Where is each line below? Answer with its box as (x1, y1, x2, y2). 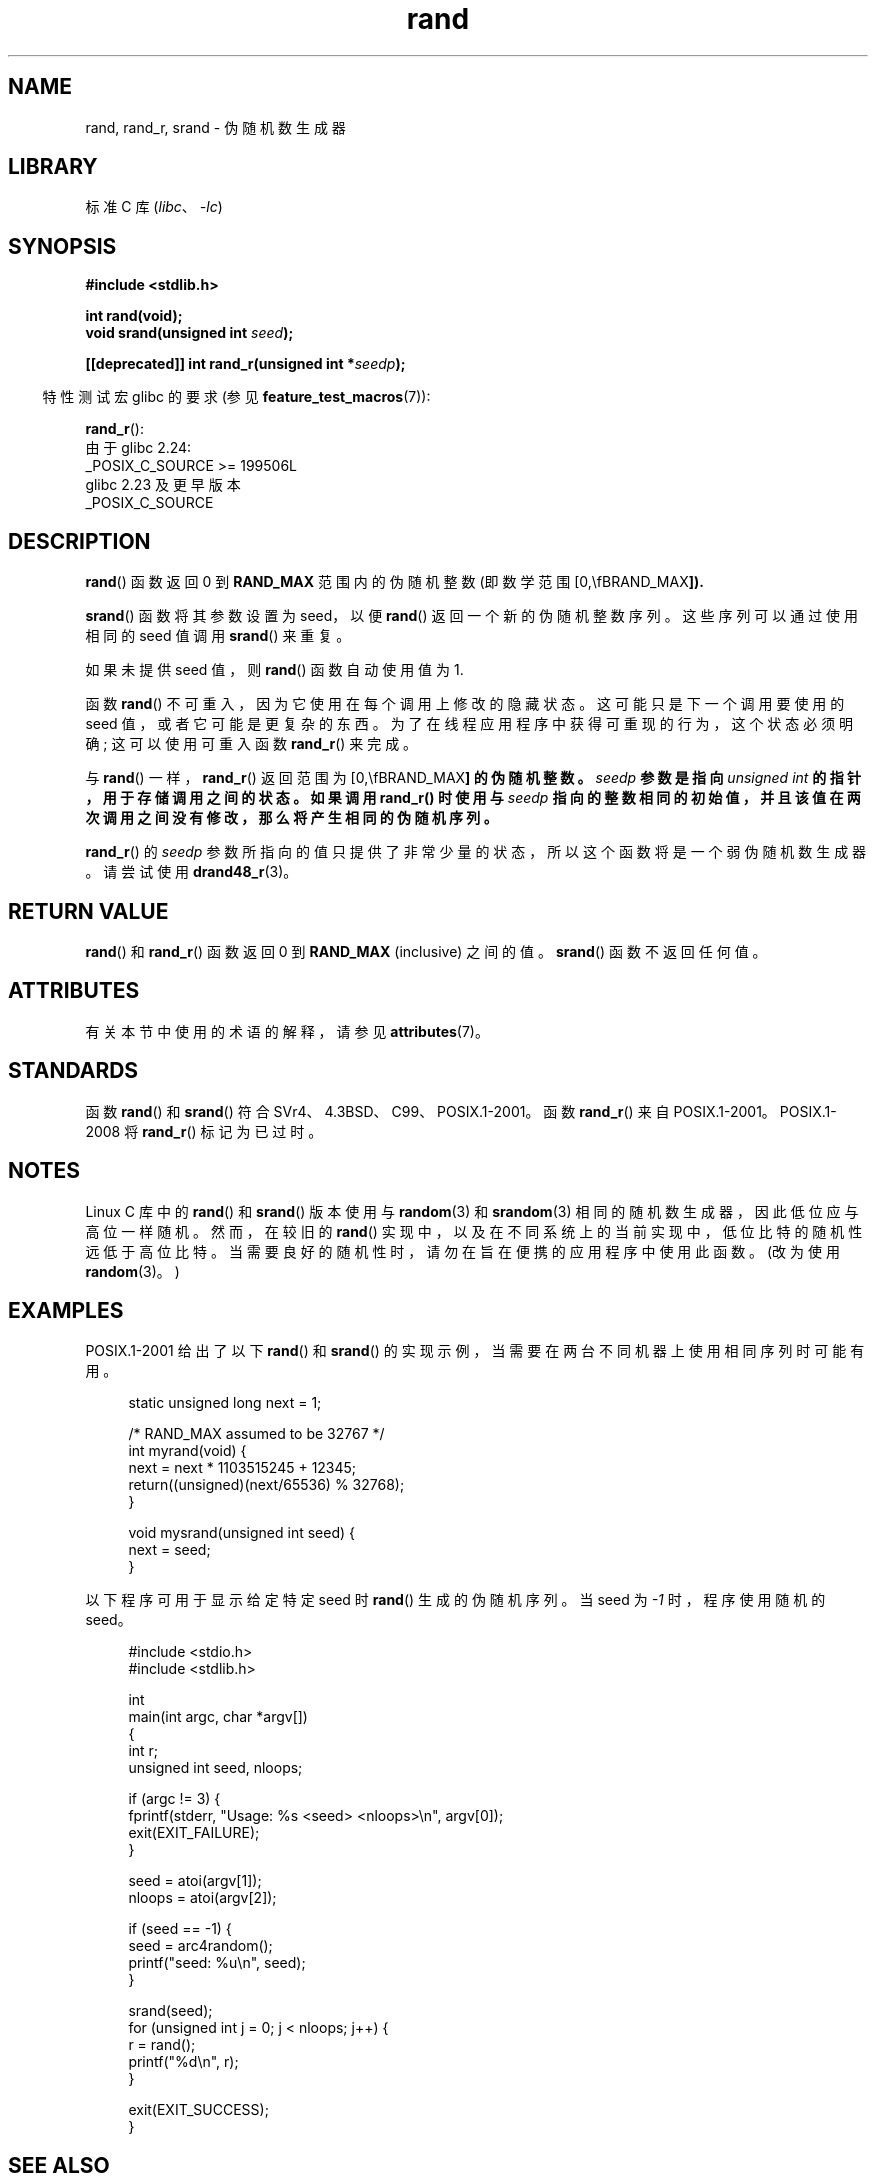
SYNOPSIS (8, 233, 117, 259)
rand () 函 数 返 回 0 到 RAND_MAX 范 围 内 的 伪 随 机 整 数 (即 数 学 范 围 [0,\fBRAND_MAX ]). (85, 573, 704, 591)
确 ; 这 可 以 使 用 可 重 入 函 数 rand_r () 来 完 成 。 (85, 735, 418, 753)
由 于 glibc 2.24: (85, 439, 192, 457)
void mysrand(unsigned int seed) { (128, 1524, 356, 1542)
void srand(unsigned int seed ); (85, 324, 294, 342)
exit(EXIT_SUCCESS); (128, 2101, 269, 2119)
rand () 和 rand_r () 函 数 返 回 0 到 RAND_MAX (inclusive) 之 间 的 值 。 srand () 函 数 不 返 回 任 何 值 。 (85, 942, 767, 960)
